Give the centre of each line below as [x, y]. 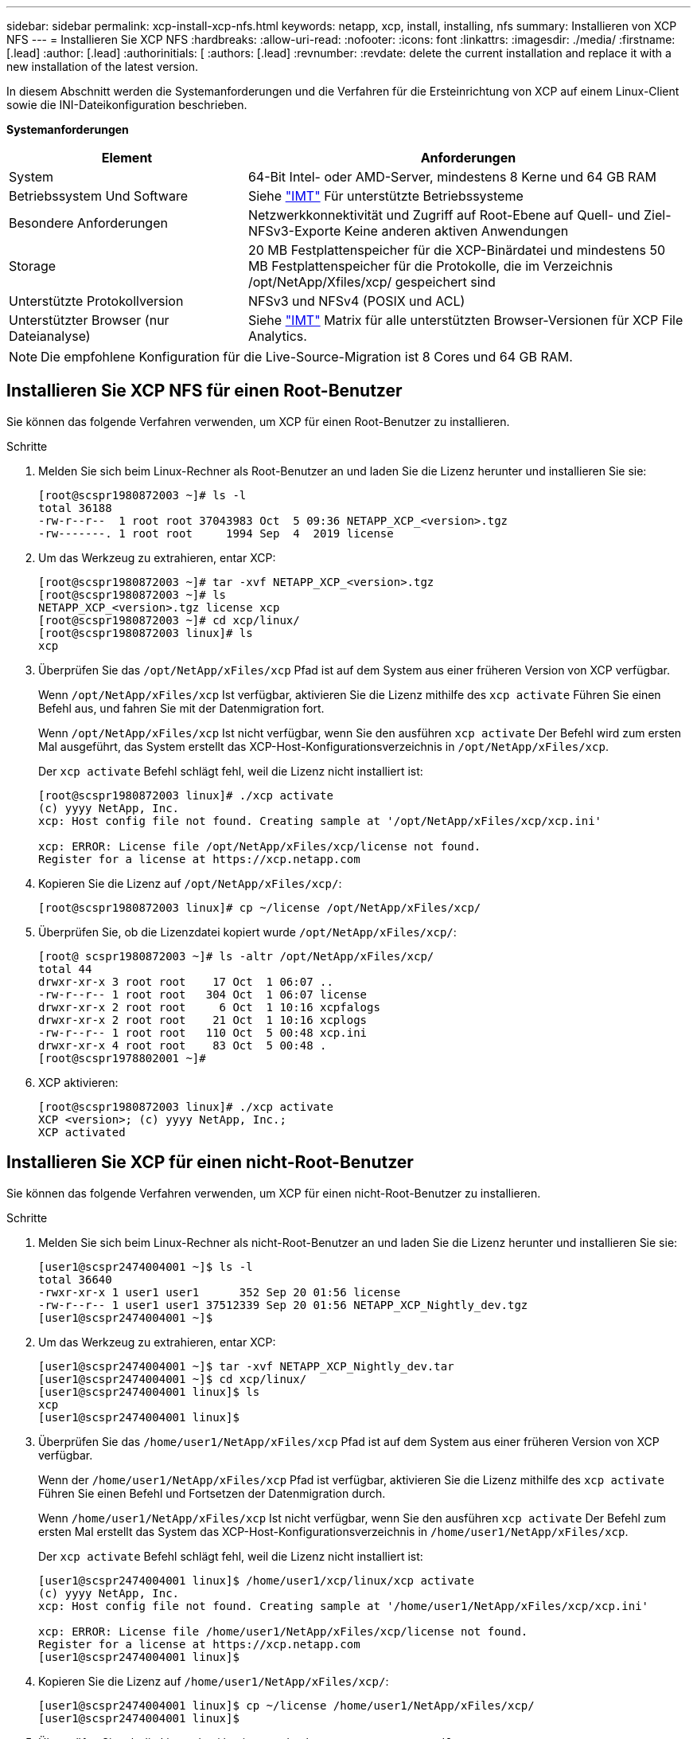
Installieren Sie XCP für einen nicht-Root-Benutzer [210, 1163]
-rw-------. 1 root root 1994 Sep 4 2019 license [216, 533]
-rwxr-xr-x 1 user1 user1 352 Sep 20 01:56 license [220, 1292]
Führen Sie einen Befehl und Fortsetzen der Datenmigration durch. [212, 1493]
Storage [33, 266]
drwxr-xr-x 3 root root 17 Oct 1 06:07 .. [186, 981]
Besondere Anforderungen [88, 223]
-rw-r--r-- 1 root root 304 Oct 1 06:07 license [203, 994]
